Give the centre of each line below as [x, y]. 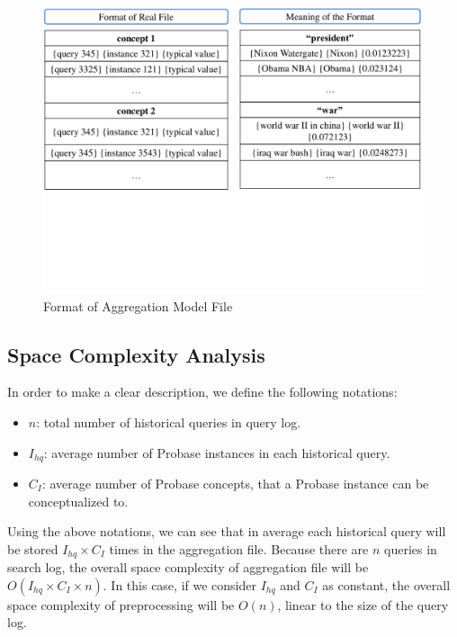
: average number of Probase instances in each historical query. [217, 452]
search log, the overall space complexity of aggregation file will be [188, 567]
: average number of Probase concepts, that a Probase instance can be [235, 484]
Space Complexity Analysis [136, 354]
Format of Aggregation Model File [138, 305]
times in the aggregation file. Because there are [239, 548]
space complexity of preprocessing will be [121, 604]
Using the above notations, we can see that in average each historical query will [227, 531]
